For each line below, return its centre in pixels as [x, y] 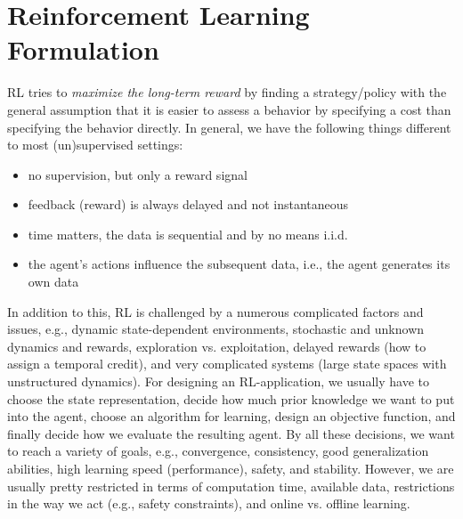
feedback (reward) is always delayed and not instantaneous [188, 204]
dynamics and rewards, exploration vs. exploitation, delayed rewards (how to [217, 346]
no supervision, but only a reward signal [138, 174]
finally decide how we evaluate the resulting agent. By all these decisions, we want [231, 433]
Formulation [83, 49]
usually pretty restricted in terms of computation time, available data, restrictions [231, 486]
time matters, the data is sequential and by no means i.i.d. [188, 234]
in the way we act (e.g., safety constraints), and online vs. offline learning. [209, 503]
